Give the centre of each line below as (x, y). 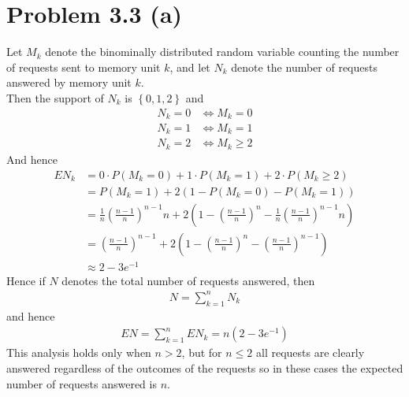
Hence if (26, 280)
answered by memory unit (69, 82)
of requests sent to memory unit (84, 67)
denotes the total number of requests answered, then (188, 280)
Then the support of (55, 97)
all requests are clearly (310, 352)
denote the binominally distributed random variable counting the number (222, 52)
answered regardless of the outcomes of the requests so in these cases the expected (205, 367)
